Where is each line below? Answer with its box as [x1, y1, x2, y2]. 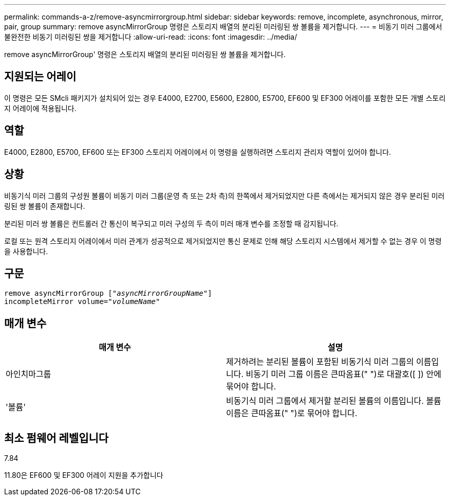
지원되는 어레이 [4, 70, 77, 83]
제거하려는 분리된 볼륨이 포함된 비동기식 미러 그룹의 [226, 356, 414, 367]
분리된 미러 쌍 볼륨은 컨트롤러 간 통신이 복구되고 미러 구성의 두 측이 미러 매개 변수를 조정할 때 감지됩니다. [4, 219, 339, 228]
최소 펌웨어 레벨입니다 [4, 431, 109, 444]
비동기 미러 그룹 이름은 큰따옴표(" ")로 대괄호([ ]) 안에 [246, 369, 441, 380]
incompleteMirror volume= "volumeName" [4, 297, 160, 306]
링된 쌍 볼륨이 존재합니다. [4, 201, 85, 210]
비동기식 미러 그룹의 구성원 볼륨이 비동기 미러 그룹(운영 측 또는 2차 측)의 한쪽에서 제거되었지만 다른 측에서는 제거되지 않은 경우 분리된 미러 [4, 191, 445, 200]
